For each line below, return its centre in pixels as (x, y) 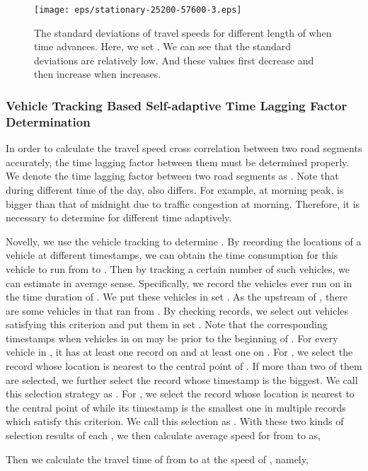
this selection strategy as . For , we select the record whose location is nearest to (180, 394)
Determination (48, 121)
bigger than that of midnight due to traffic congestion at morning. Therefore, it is (183, 203)
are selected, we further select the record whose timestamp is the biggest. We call (182, 379)
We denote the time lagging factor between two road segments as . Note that (172, 176)
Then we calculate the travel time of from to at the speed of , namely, (157, 459)
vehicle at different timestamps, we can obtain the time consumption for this (172, 255)
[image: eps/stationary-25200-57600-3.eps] (138, 10)
